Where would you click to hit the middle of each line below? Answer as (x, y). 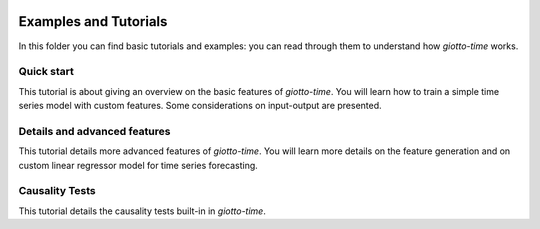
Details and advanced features (94, 131)
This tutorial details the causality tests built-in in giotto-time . (142, 211)
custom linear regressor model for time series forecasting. (138, 165)
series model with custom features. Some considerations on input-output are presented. (200, 106)
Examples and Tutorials (93, 21)
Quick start (46, 72)
